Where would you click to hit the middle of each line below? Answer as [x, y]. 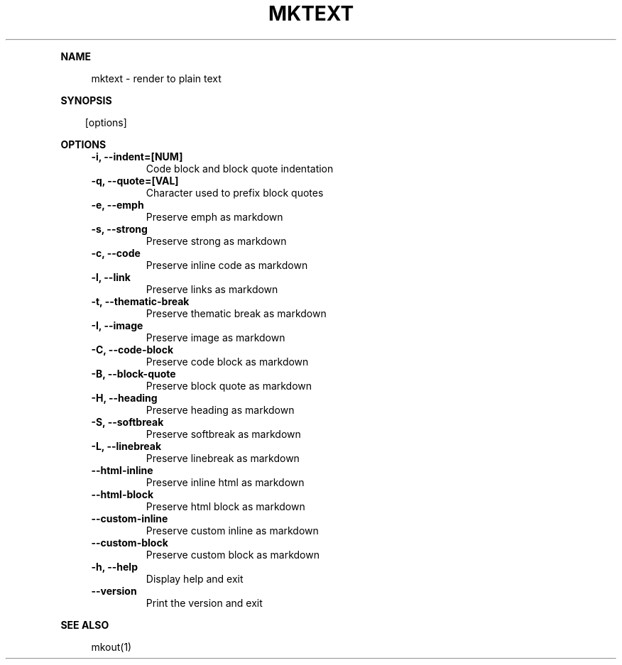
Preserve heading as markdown [220, 410]
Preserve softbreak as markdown [223, 434]
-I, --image [117, 325]
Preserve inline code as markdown [227, 265]
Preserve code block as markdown [227, 361]
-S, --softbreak [127, 422]
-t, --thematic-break [140, 301]
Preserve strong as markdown [216, 241]
